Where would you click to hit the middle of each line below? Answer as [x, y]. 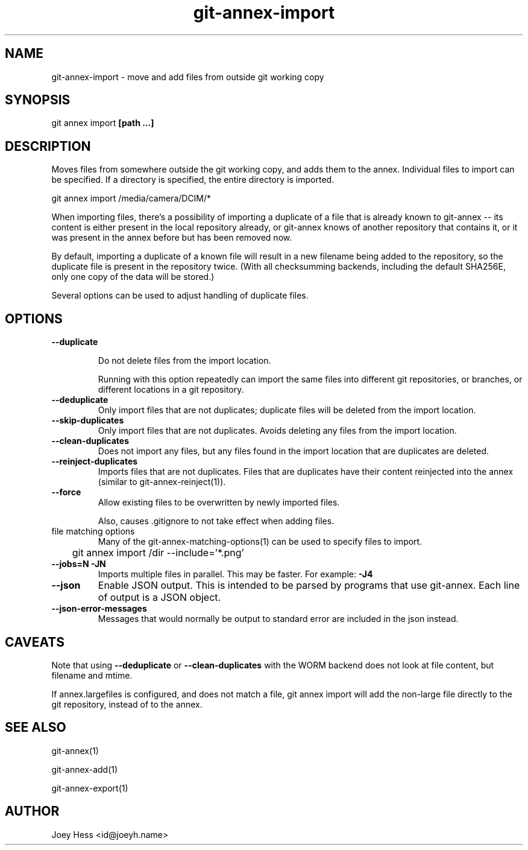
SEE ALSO [36, 728]
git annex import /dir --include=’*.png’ [158, 553]
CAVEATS [35, 642]
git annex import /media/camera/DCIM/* [131, 198]
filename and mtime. [92, 675]
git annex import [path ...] [103, 123]
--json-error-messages [99, 609]
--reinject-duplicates [95, 461]
